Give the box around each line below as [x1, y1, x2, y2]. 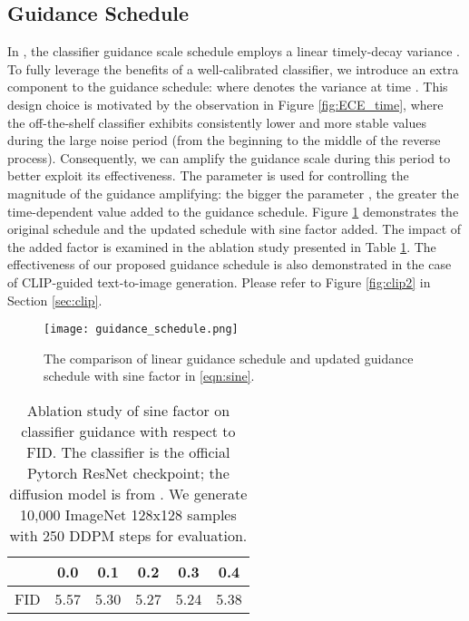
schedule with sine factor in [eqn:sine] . [44, 366, 255, 385]
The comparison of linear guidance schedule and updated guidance [44, 348, 414, 367]
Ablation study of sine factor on [26, 399, 230, 421]
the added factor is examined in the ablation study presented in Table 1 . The [7, 237, 436, 256]
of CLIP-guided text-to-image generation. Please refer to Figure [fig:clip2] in [7, 272, 431, 291]
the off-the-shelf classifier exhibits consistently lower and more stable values [7, 112, 426, 131]
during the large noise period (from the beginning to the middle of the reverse [7, 131, 441, 150]
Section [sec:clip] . [7, 290, 103, 309]
